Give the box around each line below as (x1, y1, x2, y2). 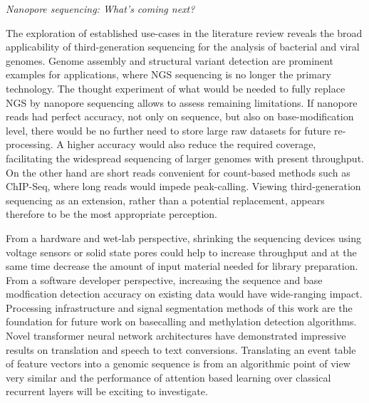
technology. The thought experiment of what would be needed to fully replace (6, 80, 345, 95)
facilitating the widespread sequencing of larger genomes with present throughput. (6, 150, 364, 165)
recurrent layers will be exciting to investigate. (6, 384, 208, 399)
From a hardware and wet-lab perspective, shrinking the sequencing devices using (6, 230, 361, 245)
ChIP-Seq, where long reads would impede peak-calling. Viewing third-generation (6, 179, 361, 194)
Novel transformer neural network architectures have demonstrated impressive (6, 328, 346, 343)
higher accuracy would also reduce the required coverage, (67, 137, 316, 152)
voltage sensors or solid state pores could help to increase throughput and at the (6, 244, 357, 259)
